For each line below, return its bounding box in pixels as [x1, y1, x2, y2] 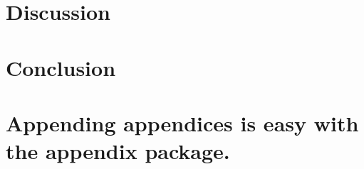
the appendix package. [6, 136, 230, 165]
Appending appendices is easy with [6, 108, 359, 137]
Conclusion [6, 53, 116, 82]
